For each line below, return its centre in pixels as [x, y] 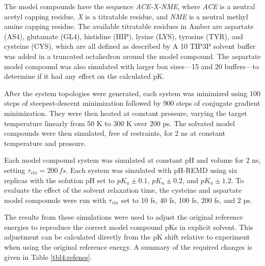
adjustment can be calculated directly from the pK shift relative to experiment [127, 237]
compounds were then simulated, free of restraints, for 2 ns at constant [115, 133]
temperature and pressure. [45, 143]
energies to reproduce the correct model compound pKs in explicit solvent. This [129, 227]
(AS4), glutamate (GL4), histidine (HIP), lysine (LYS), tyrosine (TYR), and [124, 36]
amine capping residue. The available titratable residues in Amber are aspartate [129, 26]
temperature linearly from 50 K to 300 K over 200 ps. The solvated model [120, 123]
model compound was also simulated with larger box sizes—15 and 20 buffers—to [131, 66]
